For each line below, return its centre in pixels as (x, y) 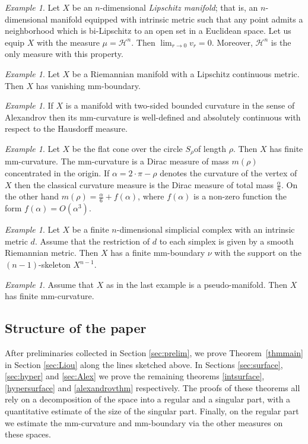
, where (151, 196)
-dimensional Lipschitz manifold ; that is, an (179, 7)
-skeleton (55, 264)
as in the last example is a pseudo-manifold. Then (197, 284)
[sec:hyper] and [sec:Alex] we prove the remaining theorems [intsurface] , (135, 376)
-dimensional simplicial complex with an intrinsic (206, 229)
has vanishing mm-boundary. (88, 85)
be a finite (91, 229)
